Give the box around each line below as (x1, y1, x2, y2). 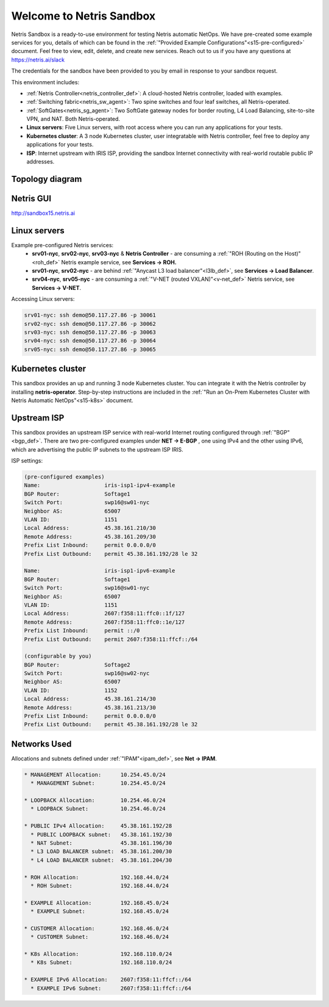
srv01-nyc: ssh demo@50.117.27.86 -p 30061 (24, 312, 157, 319)
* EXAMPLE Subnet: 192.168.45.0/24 (30, 908, 169, 915)
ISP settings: (11, 457, 43, 464)
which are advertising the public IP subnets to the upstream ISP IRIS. (11, 446, 183, 453)
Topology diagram (11, 174, 82, 184)
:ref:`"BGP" (262, 428, 290, 436)
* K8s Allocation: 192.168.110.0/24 (24, 951, 172, 958)
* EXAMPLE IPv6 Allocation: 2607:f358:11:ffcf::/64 (24, 976, 191, 983)
